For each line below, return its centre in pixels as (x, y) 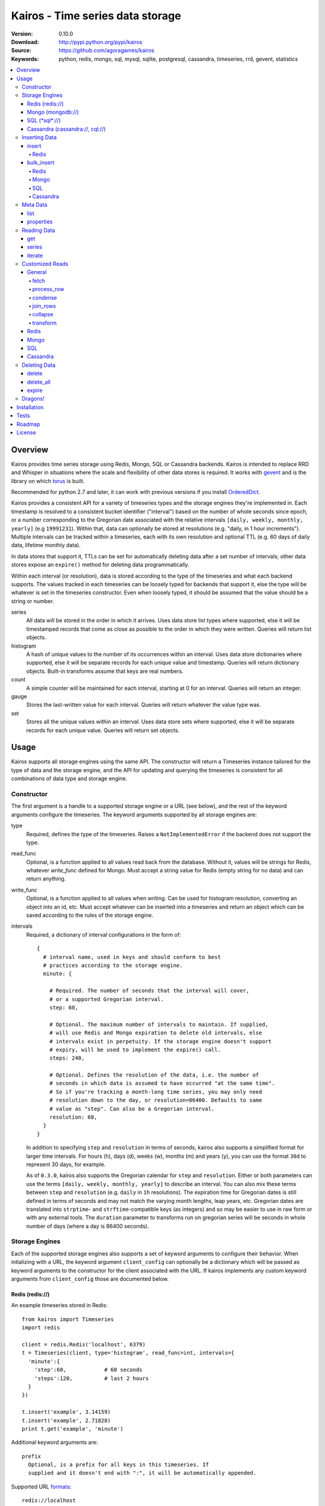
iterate (35, 255)
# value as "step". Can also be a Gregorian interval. (132, 1109)
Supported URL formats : (41, 1486)
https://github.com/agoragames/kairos (107, 51)
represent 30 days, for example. (66, 1164)
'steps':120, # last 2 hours (91, 1378)
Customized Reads (45, 264)
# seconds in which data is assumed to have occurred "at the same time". (162, 1083)
